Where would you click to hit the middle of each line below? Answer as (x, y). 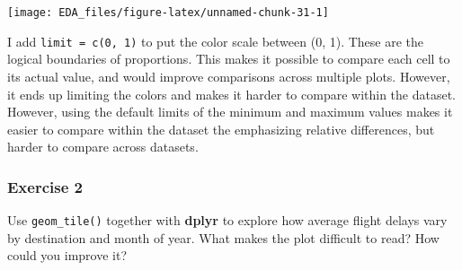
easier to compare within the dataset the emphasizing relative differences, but (221, 129)
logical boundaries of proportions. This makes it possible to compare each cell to (229, 59)
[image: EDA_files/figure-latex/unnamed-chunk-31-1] (168, 13)
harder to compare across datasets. (103, 147)
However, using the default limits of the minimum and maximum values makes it (230, 112)
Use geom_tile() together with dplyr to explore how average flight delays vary (227, 220)
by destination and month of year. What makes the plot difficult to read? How (223, 237)
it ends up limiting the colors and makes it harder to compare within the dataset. (232, 94)
